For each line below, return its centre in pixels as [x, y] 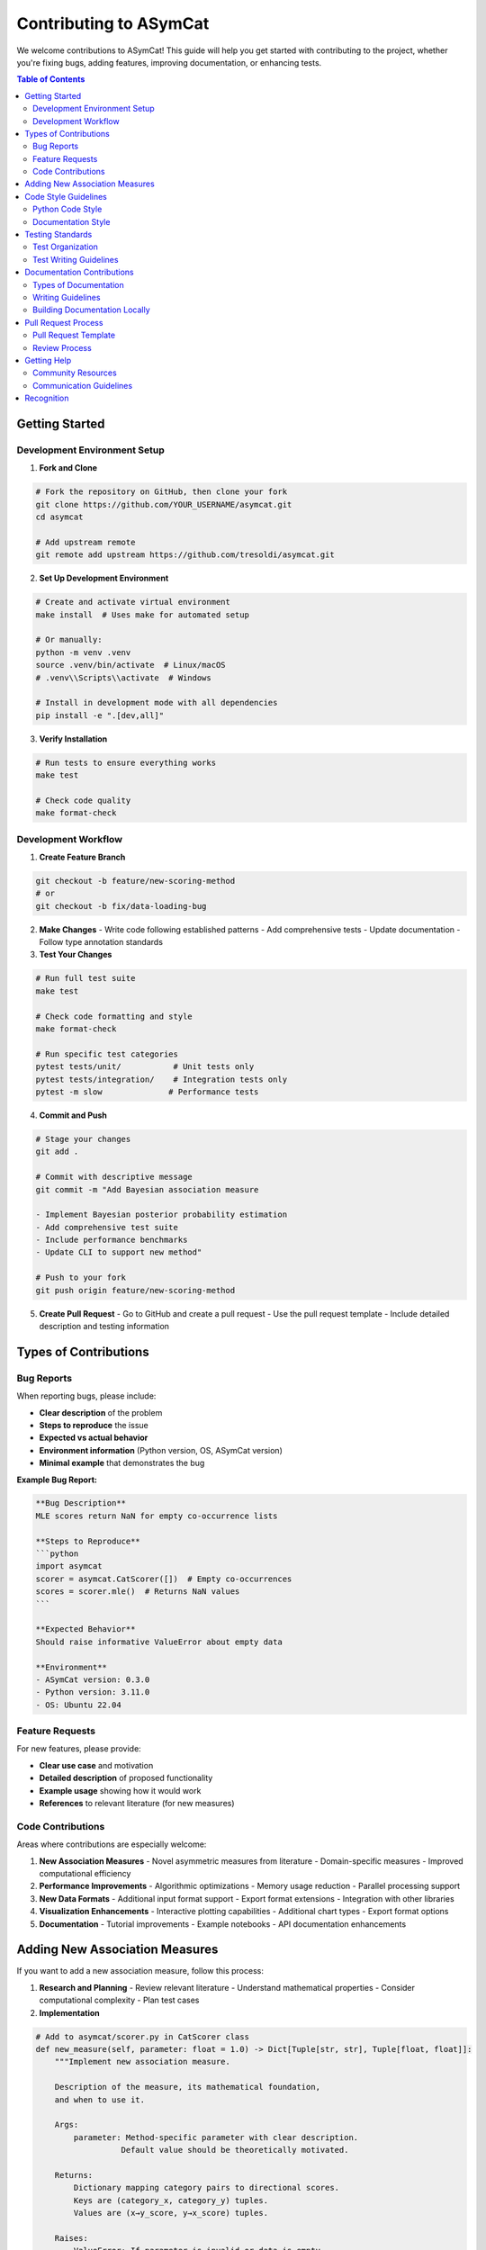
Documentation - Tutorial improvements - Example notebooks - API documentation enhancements [223, 1924]
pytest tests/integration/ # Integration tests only [162, 1079]
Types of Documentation [79, 284]
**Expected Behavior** [85, 1629]
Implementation [70, 2012]
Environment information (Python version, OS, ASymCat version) [161, 1450]
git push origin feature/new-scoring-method [135, 1290]
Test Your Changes [76, 955]
